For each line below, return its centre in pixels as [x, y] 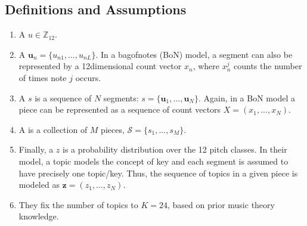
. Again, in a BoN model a [247, 97]
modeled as [39, 185]
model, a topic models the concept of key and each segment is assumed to [153, 161]
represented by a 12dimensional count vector [100, 66]
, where [206, 66]
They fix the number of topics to [78, 204]
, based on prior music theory [221, 204]
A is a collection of [53, 129]
